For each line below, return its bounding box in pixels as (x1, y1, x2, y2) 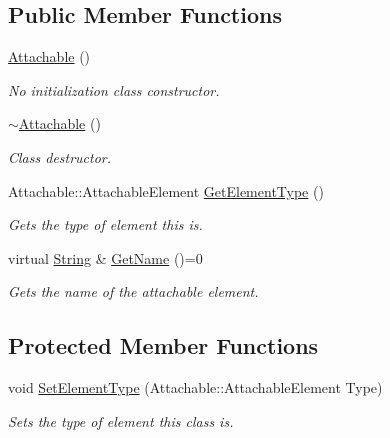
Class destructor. (8, 146, 112, 167)
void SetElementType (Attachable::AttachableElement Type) (8, 377, 383, 398)
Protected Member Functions (8, 330, 319, 361)
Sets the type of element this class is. (8, 410, 234, 431)
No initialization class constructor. (8, 79, 220, 100)
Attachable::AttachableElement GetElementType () (8, 180, 324, 201)
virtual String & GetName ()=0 (8, 247, 203, 268)
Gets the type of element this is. (8, 214, 203, 235)
